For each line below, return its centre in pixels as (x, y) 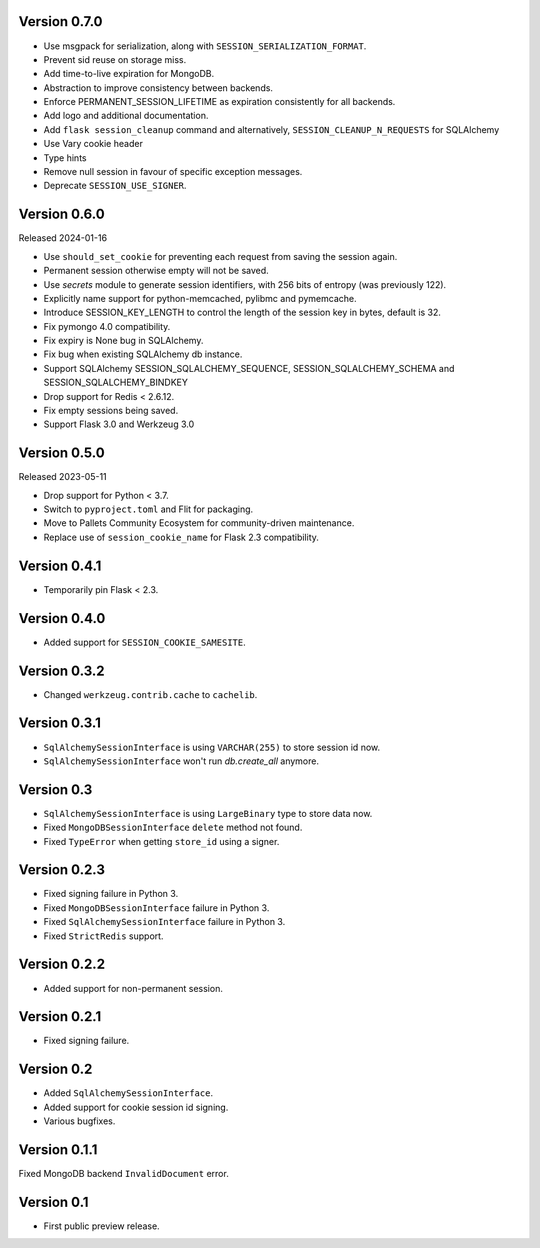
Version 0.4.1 (60, 565)
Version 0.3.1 (60, 723)
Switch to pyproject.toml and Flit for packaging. (148, 509)
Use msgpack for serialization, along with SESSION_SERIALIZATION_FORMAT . (205, 46)
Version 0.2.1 (60, 1016)
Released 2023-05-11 (62, 477)
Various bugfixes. (79, 1121)
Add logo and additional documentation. (126, 116)
